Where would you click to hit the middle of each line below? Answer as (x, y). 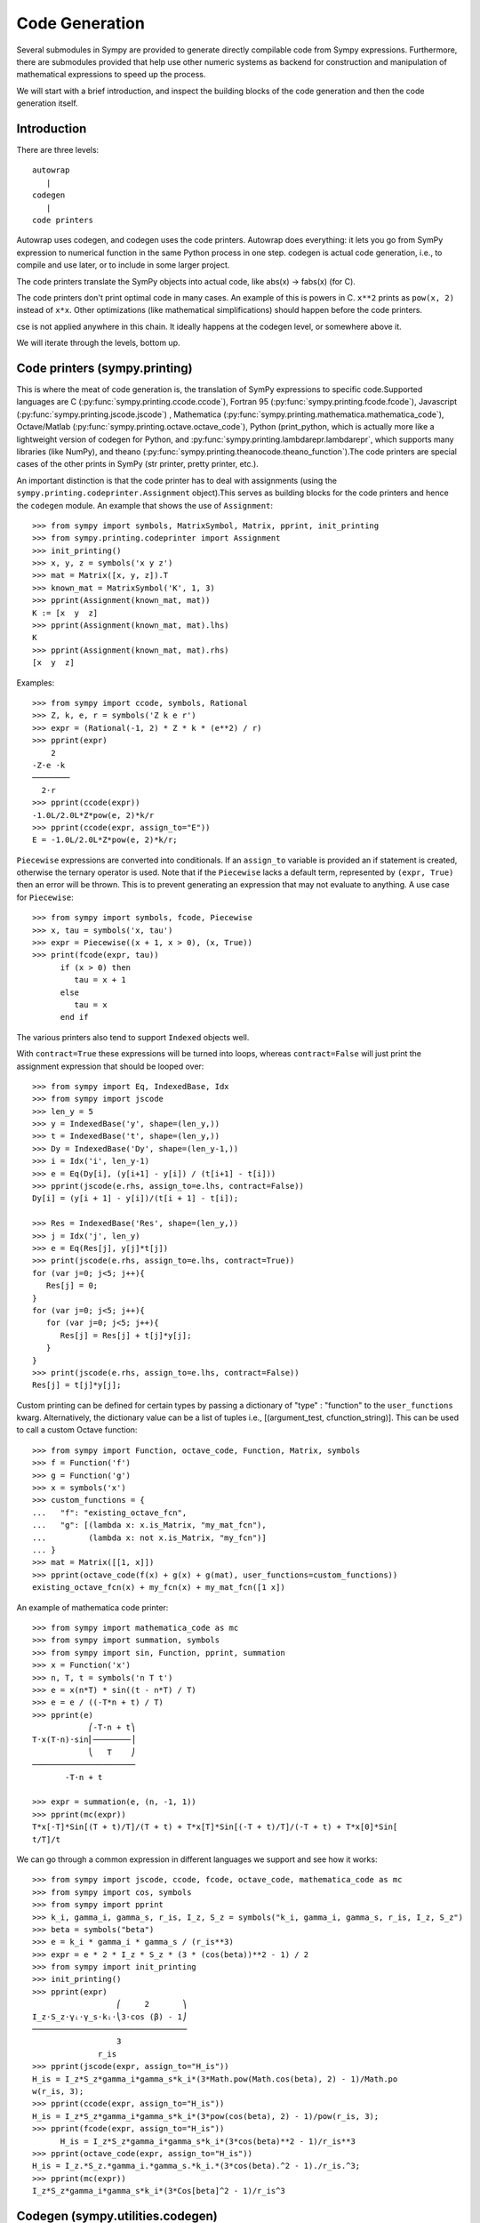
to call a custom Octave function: (77, 1430)
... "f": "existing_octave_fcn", (110, 1513)
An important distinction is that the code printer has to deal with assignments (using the (177, 480)
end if (74, 1017)
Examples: (36, 682)
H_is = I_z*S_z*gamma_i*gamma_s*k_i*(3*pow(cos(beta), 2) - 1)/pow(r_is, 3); (206, 2116)
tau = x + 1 (100, 980)
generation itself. (48, 103)
